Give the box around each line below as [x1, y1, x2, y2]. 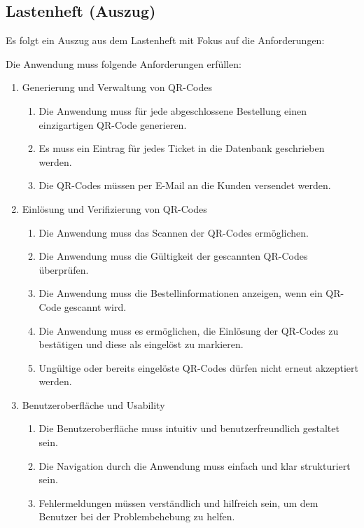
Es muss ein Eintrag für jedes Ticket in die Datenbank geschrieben [38, 141, 325, 155]
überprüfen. [38, 262, 89, 277]
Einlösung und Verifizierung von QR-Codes [22, 201, 207, 216]
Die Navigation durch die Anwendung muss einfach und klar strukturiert [38, 458, 351, 473]
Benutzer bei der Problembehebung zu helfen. [38, 509, 235, 524]
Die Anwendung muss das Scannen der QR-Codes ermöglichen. [38, 225, 309, 239]
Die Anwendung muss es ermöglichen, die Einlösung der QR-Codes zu [38, 323, 339, 338]
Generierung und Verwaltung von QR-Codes [22, 80, 212, 95]
